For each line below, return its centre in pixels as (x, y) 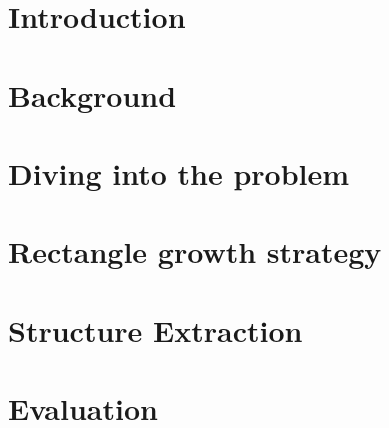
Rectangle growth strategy (195, 251)
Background (92, 94)
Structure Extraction (155, 329)
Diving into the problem (179, 172)
